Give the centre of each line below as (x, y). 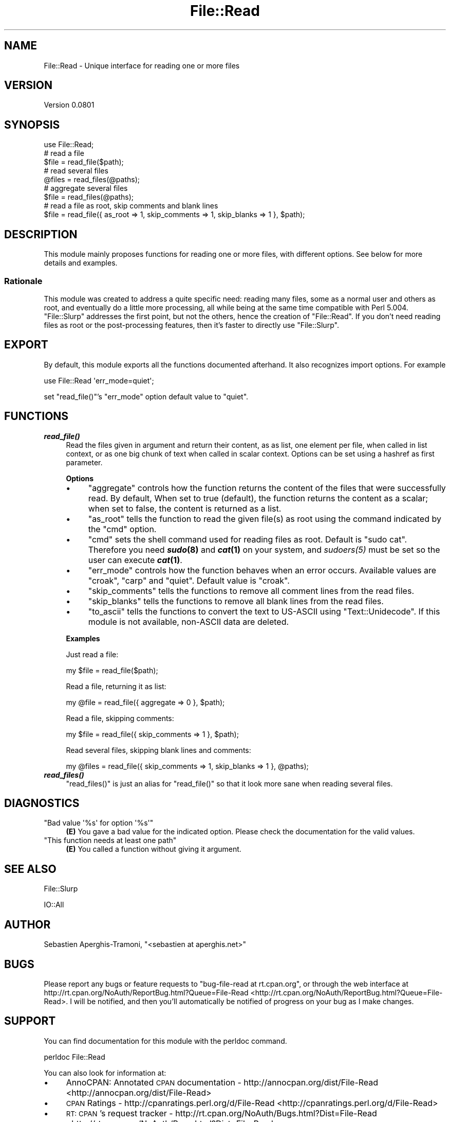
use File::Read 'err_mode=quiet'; (99, 380)
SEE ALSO (30, 869)
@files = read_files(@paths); (92, 180)
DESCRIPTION (41, 234)
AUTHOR (27, 924)
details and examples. (81, 263)
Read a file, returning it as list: (116, 686)
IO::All (54, 905)
